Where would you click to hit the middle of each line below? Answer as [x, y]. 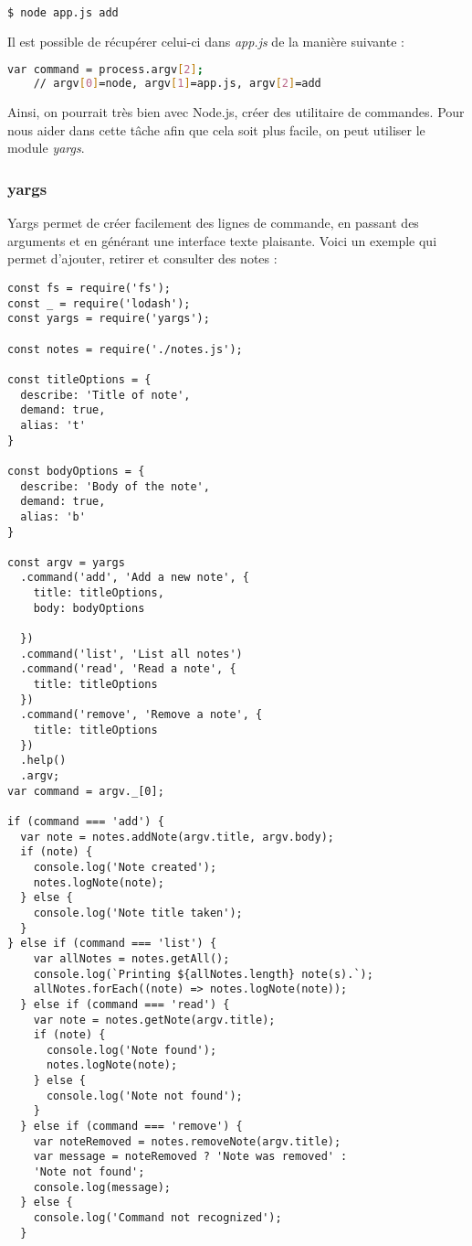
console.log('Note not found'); [144, 1096]
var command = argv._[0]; [86, 791]
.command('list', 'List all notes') [131, 654]
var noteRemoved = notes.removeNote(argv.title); [187, 1141]
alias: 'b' [53, 516]
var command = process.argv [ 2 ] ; [105, 70]
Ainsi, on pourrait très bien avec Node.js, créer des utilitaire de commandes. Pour [236, 112]
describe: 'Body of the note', [115, 486]
